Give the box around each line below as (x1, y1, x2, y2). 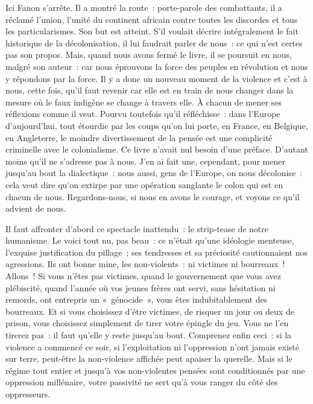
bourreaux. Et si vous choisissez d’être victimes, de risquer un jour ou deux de (5, 305, 294, 317)
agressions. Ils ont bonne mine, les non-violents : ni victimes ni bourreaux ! (5, 257, 285, 270)
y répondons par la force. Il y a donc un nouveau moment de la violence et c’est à (5, 72, 308, 84)
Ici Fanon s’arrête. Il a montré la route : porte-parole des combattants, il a (5, 1, 282, 13)
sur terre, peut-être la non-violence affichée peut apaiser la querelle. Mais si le (5, 352, 292, 365)
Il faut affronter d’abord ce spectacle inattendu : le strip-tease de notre (5, 222, 268, 235)
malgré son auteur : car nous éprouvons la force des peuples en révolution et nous (5, 60, 308, 72)
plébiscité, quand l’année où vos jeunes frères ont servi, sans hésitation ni (5, 281, 276, 294)
